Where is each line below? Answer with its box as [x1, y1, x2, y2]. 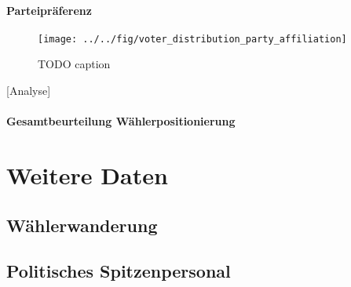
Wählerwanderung [6, 213, 158, 237]
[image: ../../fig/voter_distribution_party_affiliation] [38, 33, 347, 45]
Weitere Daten [6, 159, 168, 191]
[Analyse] [6, 82, 51, 99]
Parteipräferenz [6, 2, 92, 18]
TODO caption [38, 56, 111, 72]
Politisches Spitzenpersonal [6, 259, 231, 283]
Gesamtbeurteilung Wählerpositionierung [6, 113, 236, 129]
